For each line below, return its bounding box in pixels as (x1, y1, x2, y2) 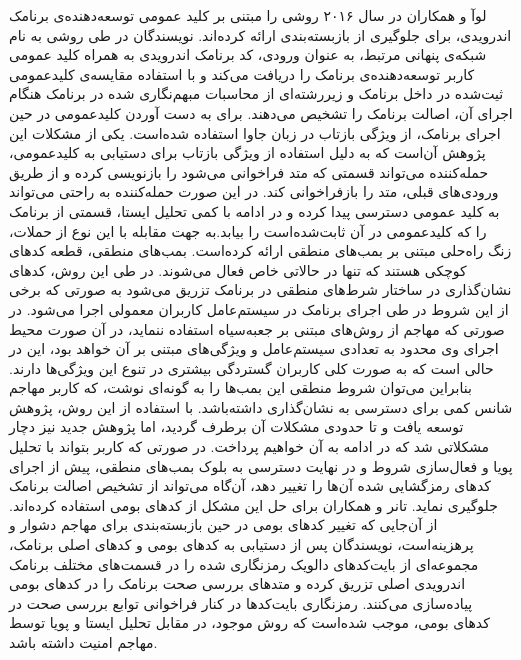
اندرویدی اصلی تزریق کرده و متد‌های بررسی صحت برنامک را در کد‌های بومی (9, 573, 466, 594)
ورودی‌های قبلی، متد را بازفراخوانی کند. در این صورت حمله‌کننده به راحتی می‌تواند (9, 181, 499, 202)
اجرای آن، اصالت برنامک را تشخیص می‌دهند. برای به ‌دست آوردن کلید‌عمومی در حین (9, 102, 513, 123)
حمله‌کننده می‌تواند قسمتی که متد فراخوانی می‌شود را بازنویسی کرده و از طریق (9, 161, 489, 182)
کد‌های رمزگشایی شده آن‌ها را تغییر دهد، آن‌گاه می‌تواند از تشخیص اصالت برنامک (9, 475, 491, 496)
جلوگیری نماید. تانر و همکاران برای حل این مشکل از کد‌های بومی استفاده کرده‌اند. (9, 494, 498, 515)
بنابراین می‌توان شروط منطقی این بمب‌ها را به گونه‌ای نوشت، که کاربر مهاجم (9, 377, 472, 398)
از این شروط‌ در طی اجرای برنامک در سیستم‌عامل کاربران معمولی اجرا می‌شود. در (9, 298, 509, 319)
